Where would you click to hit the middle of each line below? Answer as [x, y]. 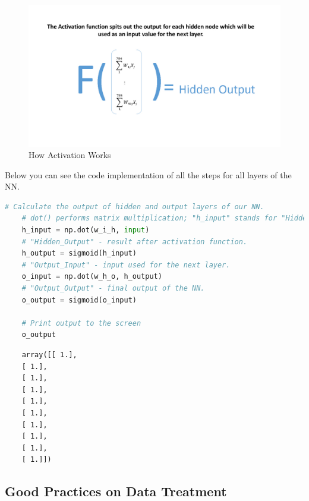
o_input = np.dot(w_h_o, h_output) [92, 277]
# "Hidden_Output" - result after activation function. [135, 242]
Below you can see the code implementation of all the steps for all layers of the [148, 174]
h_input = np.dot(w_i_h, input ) [86, 230]
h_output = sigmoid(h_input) [79, 253]
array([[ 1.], [49, 355]
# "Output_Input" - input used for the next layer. [126, 265]
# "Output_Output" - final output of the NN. [113, 289]
